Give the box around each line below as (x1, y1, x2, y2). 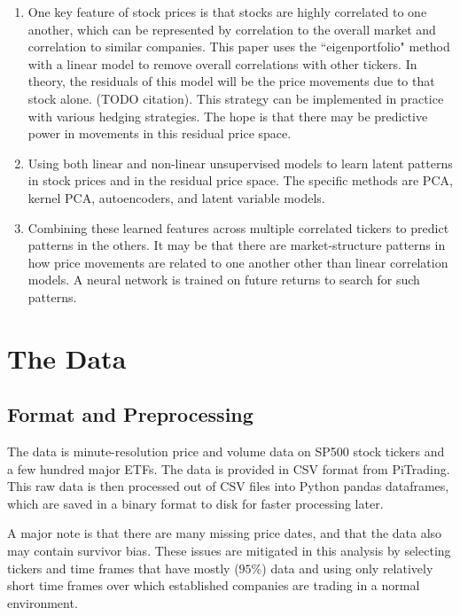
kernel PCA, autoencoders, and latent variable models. (27, 188, 325, 206)
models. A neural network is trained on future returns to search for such (27, 270, 420, 289)
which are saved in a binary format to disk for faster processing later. (7, 494, 384, 512)
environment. (7, 593, 78, 611)
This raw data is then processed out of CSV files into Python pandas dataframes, (7, 477, 449, 495)
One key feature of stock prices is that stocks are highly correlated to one (27, 3, 427, 20)
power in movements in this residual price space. (27, 124, 292, 143)
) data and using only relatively (261, 558, 433, 577)
